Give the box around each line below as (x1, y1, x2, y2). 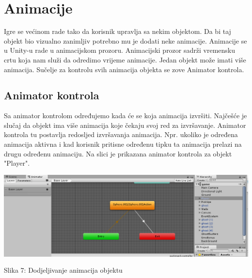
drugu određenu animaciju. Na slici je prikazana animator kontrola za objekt (4, 148, 232, 158)
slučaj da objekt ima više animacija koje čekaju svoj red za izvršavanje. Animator (4, 120, 246, 130)
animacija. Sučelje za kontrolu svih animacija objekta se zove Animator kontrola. (4, 64, 244, 74)
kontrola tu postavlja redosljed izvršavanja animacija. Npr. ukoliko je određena (4, 129, 238, 139)
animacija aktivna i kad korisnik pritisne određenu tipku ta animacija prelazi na (4, 139, 242, 149)
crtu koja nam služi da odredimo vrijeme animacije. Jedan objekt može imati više (4, 54, 246, 64)
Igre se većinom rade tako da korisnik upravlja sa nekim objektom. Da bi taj (4, 26, 231, 36)
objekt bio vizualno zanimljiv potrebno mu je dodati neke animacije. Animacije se (4, 35, 247, 46)
